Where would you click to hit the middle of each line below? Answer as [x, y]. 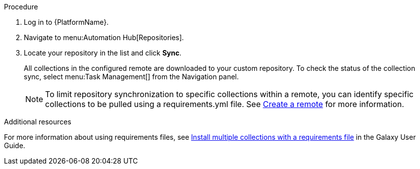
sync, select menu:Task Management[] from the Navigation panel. [131, 77]
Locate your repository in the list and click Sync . [103, 53]
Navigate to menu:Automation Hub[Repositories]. [104, 37]
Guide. [15, 145]
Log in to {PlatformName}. [66, 22]
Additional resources [38, 122]
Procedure [21, 7]
